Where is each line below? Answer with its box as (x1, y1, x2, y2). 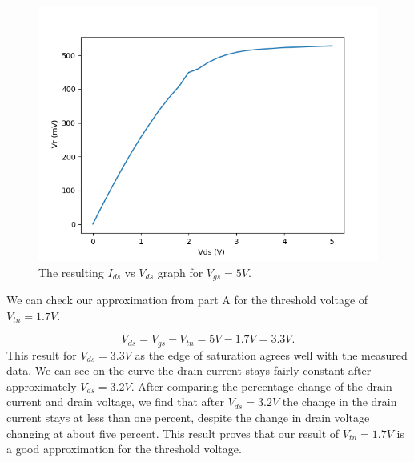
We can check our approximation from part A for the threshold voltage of (6, 291, 368, 308)
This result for (6, 346, 77, 363)
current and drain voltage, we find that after (6, 393, 225, 410)
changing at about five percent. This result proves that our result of (6, 424, 340, 441)
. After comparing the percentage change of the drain (131, 377, 392, 394)
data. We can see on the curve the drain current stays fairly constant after (6, 362, 372, 379)
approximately (6, 377, 77, 394)
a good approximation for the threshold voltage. (6, 440, 242, 457)
